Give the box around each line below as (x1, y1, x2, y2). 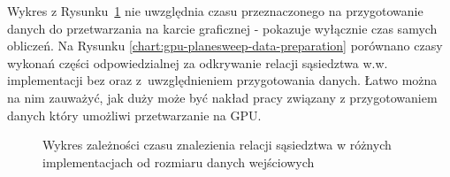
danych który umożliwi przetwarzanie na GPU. (7, 105, 262, 124)
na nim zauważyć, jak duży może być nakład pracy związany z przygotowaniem (7, 88, 438, 106)
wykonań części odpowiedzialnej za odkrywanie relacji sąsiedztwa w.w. (7, 53, 388, 72)
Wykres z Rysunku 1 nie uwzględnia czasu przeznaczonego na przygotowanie (7, 2, 423, 19)
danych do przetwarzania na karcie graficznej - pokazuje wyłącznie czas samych (7, 19, 438, 37)
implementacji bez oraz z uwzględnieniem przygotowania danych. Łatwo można (7, 71, 438, 89)
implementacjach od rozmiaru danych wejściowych (42, 152, 315, 171)
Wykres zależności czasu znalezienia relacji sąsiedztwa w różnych (42, 135, 392, 154)
